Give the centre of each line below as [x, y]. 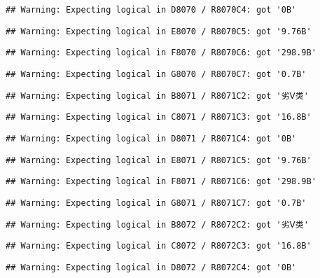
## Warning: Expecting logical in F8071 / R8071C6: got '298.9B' [161, 182]
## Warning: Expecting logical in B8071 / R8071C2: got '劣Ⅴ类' [157, 96]
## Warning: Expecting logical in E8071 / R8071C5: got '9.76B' [159, 160]
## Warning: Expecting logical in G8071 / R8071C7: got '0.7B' [156, 203]
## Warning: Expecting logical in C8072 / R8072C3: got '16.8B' [159, 246]
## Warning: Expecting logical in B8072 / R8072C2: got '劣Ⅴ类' [157, 224]
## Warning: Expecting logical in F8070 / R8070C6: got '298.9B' [161, 53]
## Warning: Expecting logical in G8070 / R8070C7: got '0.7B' [156, 74]
